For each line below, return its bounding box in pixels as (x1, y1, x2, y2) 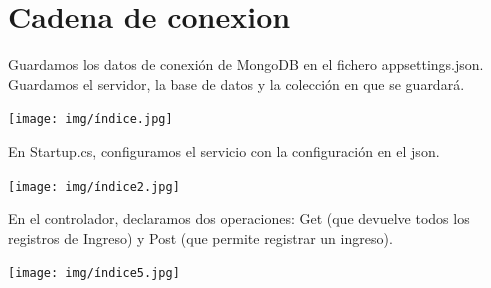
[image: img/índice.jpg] (8, 112, 173, 127)
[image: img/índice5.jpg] (8, 266, 180, 281)
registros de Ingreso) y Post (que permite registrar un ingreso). (8, 227, 393, 248)
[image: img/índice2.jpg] (8, 179, 180, 194)
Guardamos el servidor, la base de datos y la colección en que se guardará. (8, 73, 465, 94)
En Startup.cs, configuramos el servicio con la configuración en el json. (8, 140, 440, 161)
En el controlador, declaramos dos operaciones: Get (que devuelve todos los (8, 208, 470, 229)
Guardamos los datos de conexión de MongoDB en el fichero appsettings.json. (8, 54, 484, 75)
